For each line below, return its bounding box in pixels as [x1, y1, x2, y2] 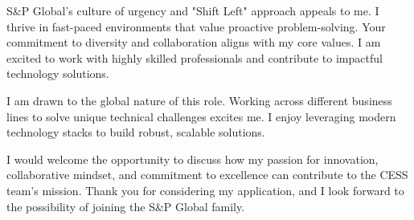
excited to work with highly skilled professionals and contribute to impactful [6, 49, 383, 66]
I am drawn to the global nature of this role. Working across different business [6, 92, 392, 108]
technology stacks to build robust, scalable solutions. [6, 124, 265, 141]
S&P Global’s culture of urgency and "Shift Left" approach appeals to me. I [6, 2, 379, 18]
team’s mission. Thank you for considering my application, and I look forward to [6, 181, 404, 198]
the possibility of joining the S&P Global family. [6, 198, 245, 214]
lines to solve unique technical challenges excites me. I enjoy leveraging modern [6, 108, 396, 124]
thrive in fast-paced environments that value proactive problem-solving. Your [6, 18, 386, 35]
